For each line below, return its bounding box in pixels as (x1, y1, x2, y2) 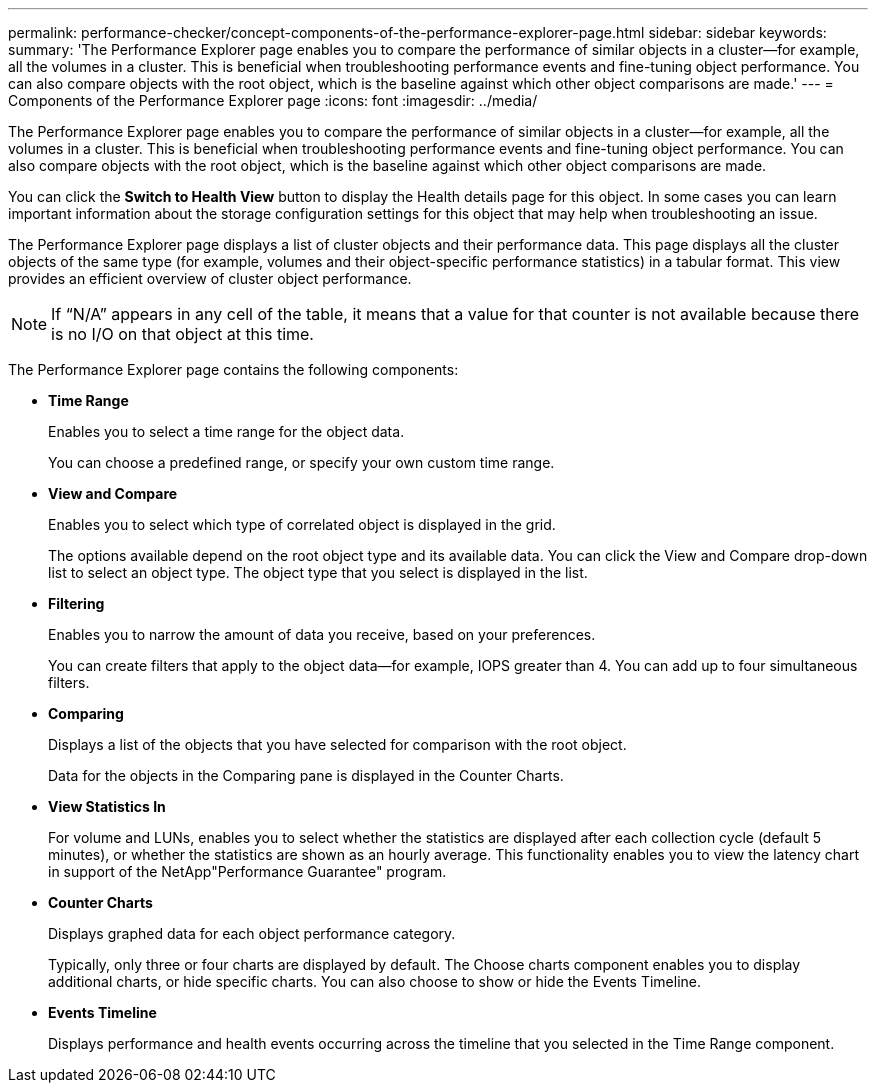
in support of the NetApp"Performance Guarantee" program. (48, 863, 447, 880)
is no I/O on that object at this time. (51, 324, 314, 344)
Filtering (48, 595, 105, 612)
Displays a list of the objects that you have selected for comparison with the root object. (48, 736, 627, 753)
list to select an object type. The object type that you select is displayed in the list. (48, 564, 588, 581)
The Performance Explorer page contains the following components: (8, 361, 459, 378)
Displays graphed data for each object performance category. (48, 925, 456, 942)
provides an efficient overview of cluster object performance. (8, 270, 412, 287)
